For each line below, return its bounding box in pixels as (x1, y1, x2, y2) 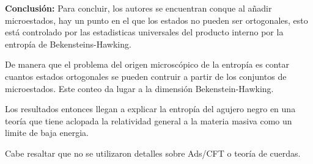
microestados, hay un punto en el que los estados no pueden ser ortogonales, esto (5, 13, 308, 26)
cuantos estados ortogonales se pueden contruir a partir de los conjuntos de (5, 70, 287, 82)
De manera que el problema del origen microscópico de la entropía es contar (5, 58, 289, 71)
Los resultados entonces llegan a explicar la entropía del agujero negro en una (5, 102, 296, 115)
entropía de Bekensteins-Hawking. (5, 37, 131, 50)
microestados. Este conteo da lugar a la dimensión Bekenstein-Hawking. (5, 82, 274, 94)
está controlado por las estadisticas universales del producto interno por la (5, 26, 284, 38)
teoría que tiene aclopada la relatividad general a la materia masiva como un (5, 114, 292, 127)
